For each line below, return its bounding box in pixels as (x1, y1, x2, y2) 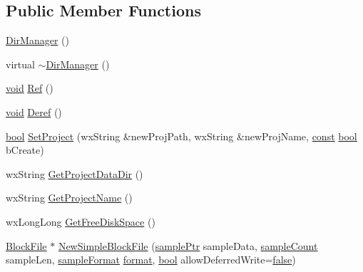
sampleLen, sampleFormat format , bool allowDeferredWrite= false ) (6, 252, 296, 267)
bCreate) (6, 142, 44, 157)
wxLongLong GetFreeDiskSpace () (6, 214, 155, 229)
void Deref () (6, 104, 62, 119)
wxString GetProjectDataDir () (6, 166, 143, 181)
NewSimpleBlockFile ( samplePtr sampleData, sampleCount (58, 238, 318, 253)
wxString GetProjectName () (6, 190, 133, 205)
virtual (6, 56, 35, 71)
